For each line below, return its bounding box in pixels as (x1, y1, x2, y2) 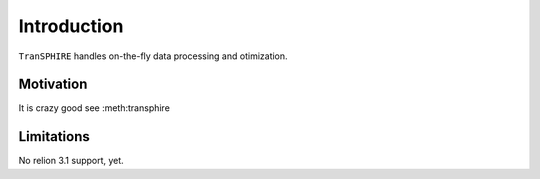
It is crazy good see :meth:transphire (18, 102, 170, 114)
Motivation (18, 76, 88, 93)
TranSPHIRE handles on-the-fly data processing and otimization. (18, 50, 289, 62)
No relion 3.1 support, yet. (18, 155, 124, 167)
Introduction (18, 15, 124, 37)
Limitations (18, 128, 90, 145)
